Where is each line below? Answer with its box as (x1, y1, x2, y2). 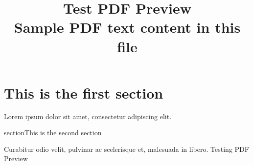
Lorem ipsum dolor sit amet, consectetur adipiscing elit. (4, 111, 172, 121)
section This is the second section (4, 127, 102, 138)
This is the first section (4, 82, 163, 103)
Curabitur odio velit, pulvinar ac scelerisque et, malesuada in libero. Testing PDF (4, 144, 249, 154)
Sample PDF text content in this (14, 17, 241, 37)
